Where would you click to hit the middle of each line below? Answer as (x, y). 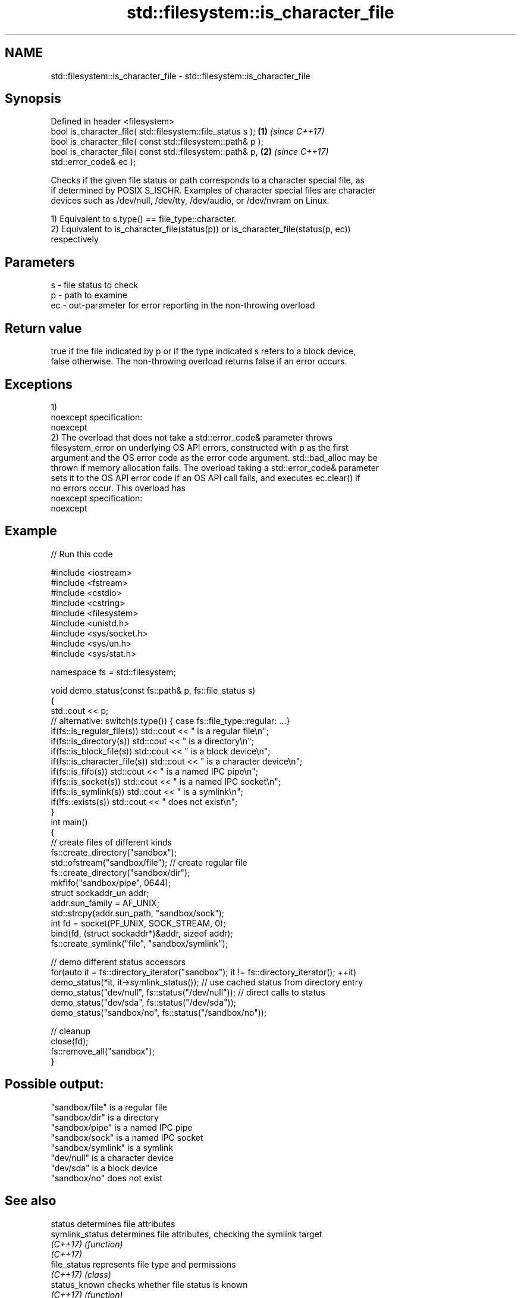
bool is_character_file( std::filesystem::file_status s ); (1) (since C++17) (188, 132)
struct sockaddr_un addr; (100, 893)
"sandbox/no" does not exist (106, 1178)
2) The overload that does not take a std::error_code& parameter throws (192, 437)
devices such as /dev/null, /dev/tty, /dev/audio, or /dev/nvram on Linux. (190, 201)
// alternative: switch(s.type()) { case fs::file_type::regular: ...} (170, 720)
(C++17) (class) (81, 1274)
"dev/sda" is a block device (104, 1168)
